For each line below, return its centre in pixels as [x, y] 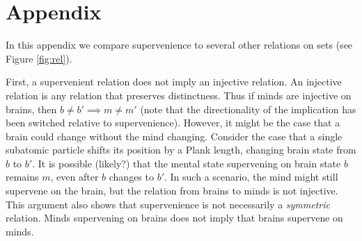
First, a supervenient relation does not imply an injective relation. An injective [174, 82]
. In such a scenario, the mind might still [251, 177]
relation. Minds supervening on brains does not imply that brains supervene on [174, 218]
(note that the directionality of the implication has [248, 109]
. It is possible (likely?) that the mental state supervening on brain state [187, 163]
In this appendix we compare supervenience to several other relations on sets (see [179, 45]
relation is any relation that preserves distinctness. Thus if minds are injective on [179, 95]
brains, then [31, 109]
